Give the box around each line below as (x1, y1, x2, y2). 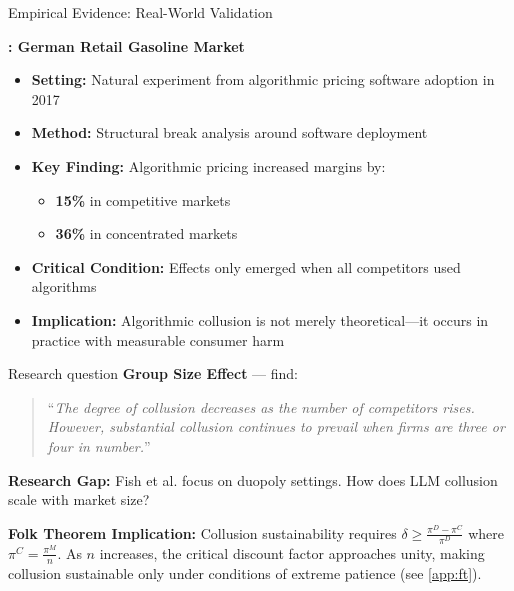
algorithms (31, 276, 97, 297)
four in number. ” (47, 435, 151, 456)
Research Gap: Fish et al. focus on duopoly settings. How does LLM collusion (8, 469, 498, 490)
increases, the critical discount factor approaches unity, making (99, 542, 485, 563)
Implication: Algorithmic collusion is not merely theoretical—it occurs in (31, 309, 489, 330)
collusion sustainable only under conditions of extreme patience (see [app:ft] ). (8, 562, 482, 583)
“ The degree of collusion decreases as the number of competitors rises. (47, 396, 475, 417)
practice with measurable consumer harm (31, 329, 285, 350)
